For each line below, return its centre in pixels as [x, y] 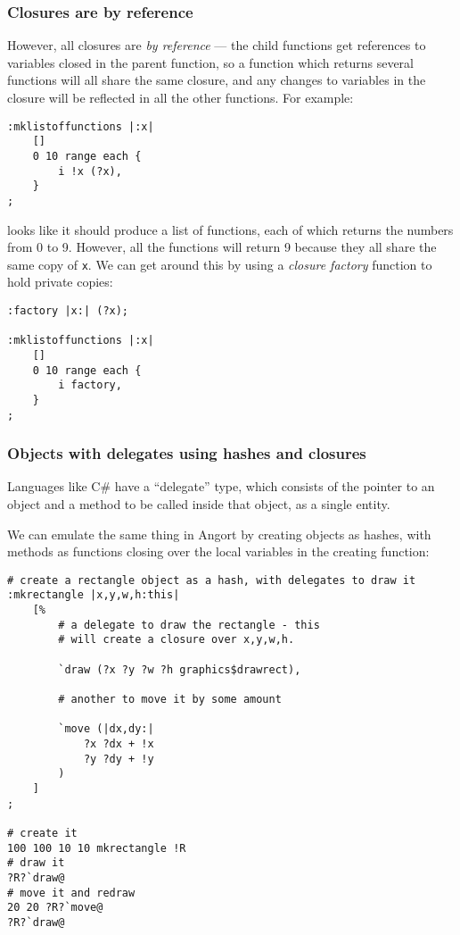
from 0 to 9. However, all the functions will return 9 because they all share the [222, 247]
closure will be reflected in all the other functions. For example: [181, 97]
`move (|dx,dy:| [106, 729]
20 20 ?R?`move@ [55, 908]
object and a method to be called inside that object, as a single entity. [199, 504]
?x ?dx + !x [119, 744]
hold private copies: [60, 282]
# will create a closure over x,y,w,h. [177, 640]
